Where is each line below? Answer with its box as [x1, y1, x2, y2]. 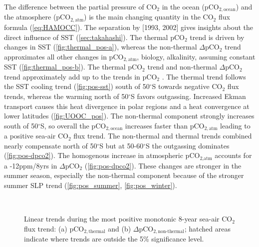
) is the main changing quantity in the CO [84, 11, 214, 22]
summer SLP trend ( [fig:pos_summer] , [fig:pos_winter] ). [4, 179, 177, 190]
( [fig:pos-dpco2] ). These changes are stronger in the [84, 160, 242, 170]
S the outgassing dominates [146, 140, 230, 150]
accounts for [215, 150, 252, 160]
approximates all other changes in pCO [4, 51, 124, 61]
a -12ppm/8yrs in [4, 160, 57, 170]
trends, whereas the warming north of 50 [4, 90, 129, 101]
